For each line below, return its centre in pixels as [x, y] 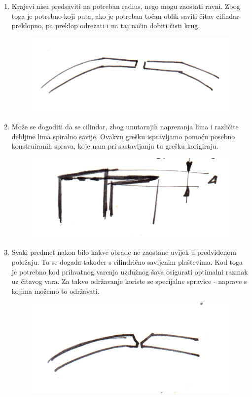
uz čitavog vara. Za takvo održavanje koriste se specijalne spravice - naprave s [129, 281]
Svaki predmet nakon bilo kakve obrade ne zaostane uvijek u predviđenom [124, 252]
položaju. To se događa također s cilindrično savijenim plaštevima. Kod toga [127, 261]
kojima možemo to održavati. [55, 291]
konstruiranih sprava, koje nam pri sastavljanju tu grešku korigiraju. [115, 146]
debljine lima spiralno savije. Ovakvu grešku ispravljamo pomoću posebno [123, 136]
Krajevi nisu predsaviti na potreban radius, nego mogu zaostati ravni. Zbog [126, 6]
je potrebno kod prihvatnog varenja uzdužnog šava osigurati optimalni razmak [130, 271]
